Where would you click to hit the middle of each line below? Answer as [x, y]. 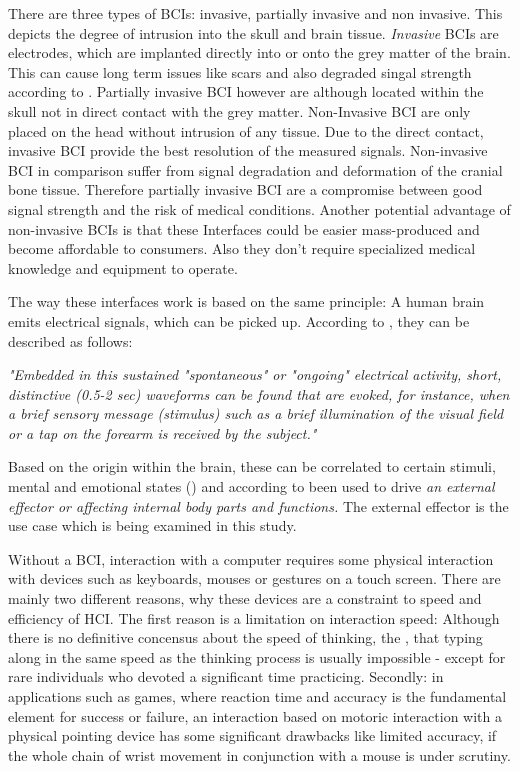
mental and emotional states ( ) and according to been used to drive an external [251, 486]
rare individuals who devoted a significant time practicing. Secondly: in [226, 676]
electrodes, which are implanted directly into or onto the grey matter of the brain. [259, 52]
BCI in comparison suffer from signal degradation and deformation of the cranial [255, 169]
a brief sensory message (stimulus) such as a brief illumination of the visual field [256, 413]
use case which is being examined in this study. [152, 525]
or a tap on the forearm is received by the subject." [162, 432]
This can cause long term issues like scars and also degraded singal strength [240, 71]
